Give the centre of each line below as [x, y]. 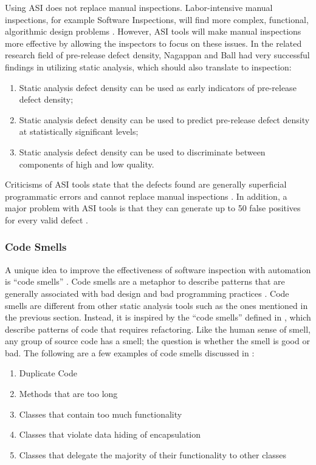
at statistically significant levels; [79, 131]
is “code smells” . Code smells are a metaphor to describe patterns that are [145, 281]
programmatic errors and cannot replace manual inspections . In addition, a [146, 196]
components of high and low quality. [87, 164]
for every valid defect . [46, 219]
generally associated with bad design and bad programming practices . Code [147, 293]
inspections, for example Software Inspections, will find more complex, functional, [157, 19]
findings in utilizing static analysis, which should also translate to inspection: [148, 66]
